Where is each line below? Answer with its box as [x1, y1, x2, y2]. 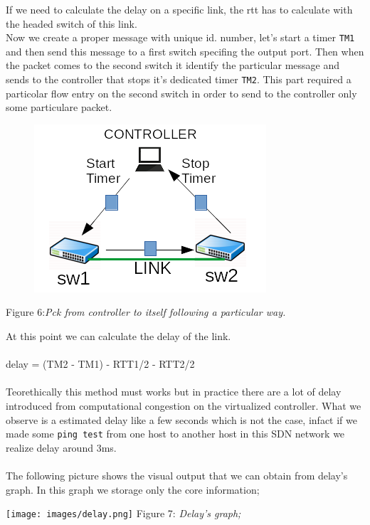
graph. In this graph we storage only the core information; [6, 482, 260, 497]
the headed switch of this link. [6, 16, 137, 31]
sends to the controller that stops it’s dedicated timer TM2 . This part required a [6, 72, 351, 87]
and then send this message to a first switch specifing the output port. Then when [6, 43, 364, 58]
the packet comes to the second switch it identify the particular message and [6, 58, 340, 73]
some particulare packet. [6, 100, 112, 115]
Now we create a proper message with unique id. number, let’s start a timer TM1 [6, 30, 355, 45]
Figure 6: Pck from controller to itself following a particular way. [6, 304, 286, 319]
